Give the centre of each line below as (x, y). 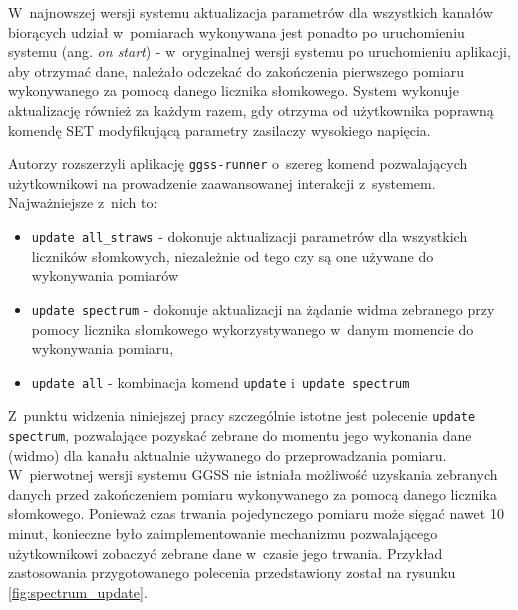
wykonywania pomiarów (105, 275)
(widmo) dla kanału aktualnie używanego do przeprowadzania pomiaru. (227, 454)
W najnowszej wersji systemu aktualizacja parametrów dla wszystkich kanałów (250, 12)
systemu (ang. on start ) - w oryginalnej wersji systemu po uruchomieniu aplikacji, (259, 51)
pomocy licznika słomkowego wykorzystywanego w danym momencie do (252, 328)
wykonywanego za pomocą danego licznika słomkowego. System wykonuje (233, 90)
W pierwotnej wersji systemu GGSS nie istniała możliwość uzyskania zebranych (253, 474)
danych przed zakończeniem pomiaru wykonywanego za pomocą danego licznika (252, 493)
